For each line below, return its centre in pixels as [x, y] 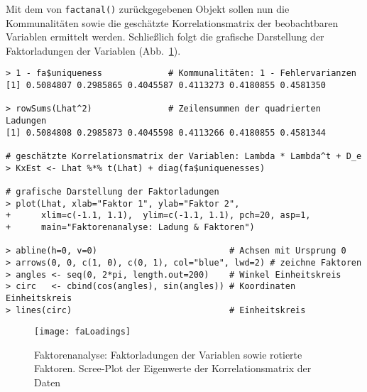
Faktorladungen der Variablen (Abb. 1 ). [93, 50]
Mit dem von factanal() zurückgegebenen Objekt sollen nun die [148, 9]
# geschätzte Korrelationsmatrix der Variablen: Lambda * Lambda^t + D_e [184, 157]
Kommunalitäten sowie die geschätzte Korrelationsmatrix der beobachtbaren [172, 22]
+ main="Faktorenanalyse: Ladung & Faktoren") [130, 227]
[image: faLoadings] [83, 332]
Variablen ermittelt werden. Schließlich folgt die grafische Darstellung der [165, 37]
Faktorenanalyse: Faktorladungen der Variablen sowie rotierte [168, 354]
